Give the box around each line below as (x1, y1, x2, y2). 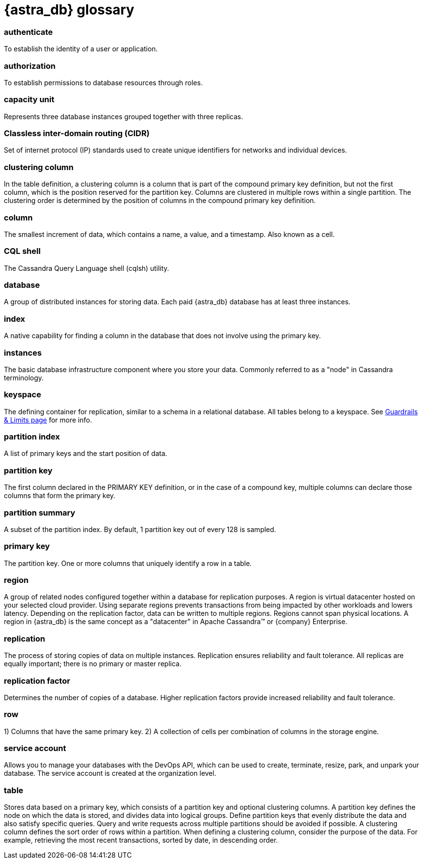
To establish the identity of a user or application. (4, 45, 158, 53)
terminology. (4, 373, 44, 382)
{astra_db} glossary (4, 1, 135, 18)
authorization (4, 61, 56, 71)
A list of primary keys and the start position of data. (4, 449, 167, 458)
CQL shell (4, 246, 41, 256)
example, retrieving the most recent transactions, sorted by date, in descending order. (4, 836, 278, 845)
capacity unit (4, 94, 55, 105)
